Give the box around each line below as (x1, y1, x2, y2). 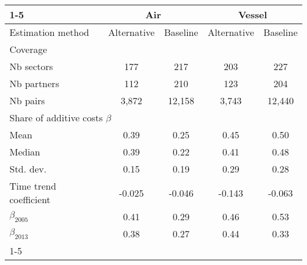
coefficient (9, 193, 51, 206)
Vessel (238, 8, 267, 21)
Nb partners (9, 77, 60, 90)
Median (9, 145, 41, 158)
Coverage (9, 42, 47, 56)
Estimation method (9, 25, 89, 39)
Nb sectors (9, 59, 53, 73)
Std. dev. (9, 162, 47, 175)
